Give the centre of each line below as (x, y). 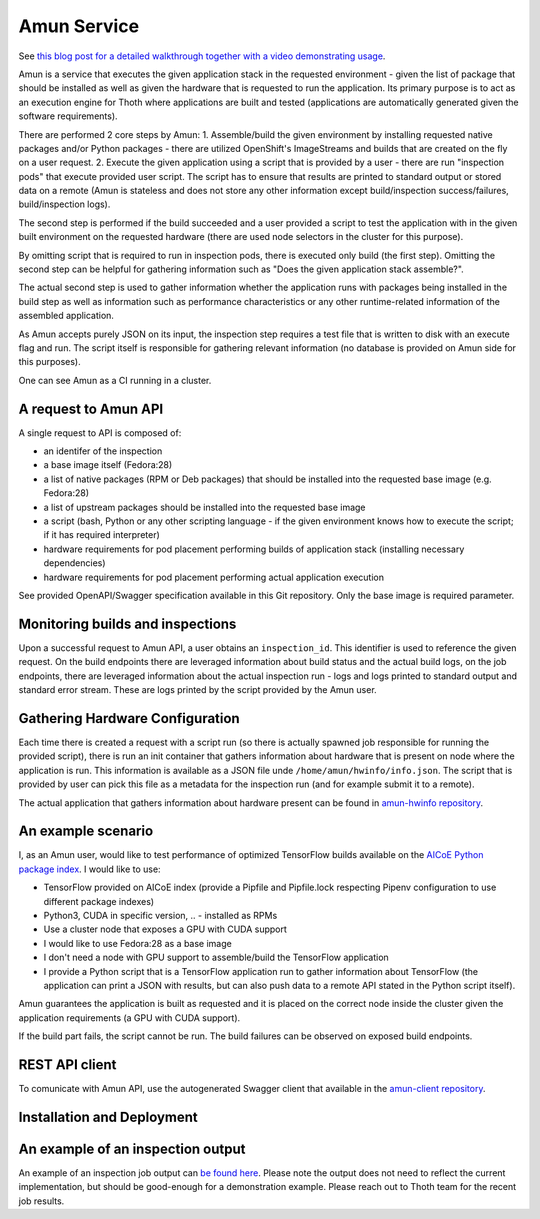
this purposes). (49, 362)
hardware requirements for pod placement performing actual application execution (214, 577)
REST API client (67, 1064)
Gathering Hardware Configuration (129, 718)
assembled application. (66, 316)
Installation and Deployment (108, 1116)
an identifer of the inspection (103, 451)
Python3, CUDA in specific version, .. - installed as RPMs (160, 915)
